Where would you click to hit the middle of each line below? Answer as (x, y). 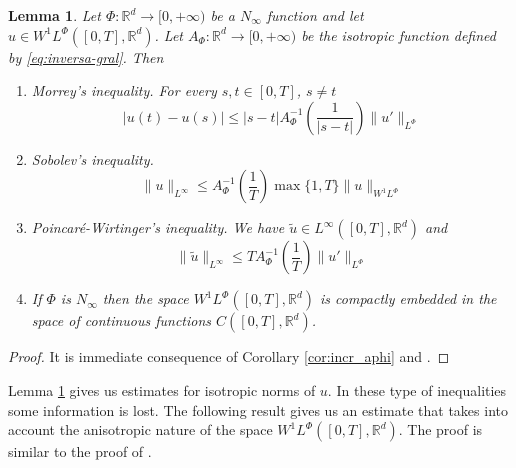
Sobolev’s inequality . (92, 158)
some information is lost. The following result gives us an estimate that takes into (258, 409)
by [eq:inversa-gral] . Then (86, 56)
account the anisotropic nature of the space (140, 429)
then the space (145, 298)
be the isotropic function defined (398, 34)
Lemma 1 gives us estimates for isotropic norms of (162, 389)
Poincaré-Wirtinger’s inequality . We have (158, 227)
